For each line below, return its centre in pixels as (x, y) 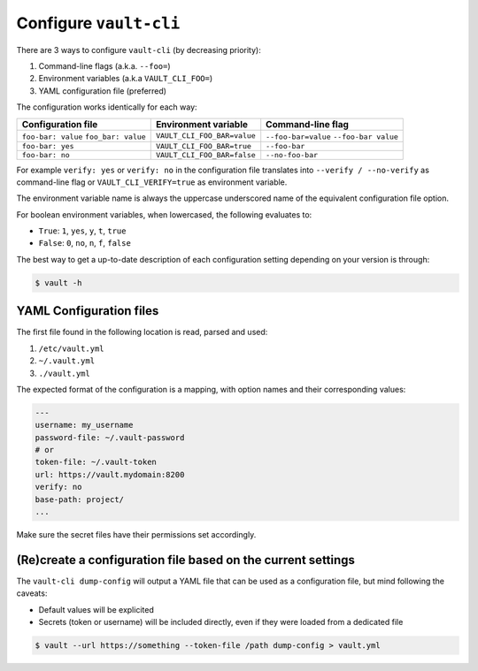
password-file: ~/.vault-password (110, 437)
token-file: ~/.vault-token (96, 462)
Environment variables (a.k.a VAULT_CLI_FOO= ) (126, 79)
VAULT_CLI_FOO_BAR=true (204, 146)
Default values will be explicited (96, 609)
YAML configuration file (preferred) (103, 91)
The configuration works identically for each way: (107, 107)
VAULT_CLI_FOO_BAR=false (205, 155)
